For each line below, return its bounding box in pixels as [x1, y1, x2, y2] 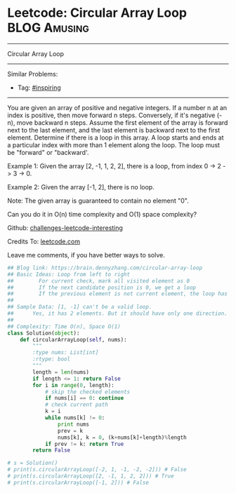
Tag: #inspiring [17, 83, 61, 92]
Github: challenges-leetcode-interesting [7, 223, 123, 232]
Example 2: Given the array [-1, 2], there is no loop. [7, 182, 155, 191]
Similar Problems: [7, 69, 58, 78]
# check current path [44, 401, 109, 408]
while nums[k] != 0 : [44, 414, 105, 421]
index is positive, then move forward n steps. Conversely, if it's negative [7, 111, 216, 119]
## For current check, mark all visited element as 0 [7, 277, 190, 285]
